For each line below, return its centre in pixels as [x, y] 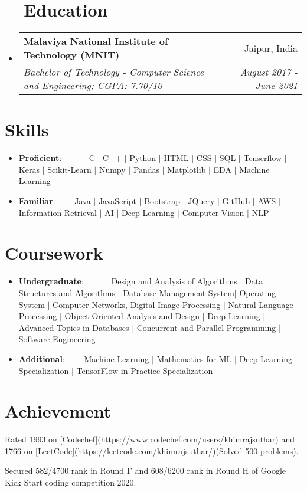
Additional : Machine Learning [84, 358]
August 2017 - [269, 72]
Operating [258, 292]
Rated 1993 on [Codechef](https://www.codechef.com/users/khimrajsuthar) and [150, 439]
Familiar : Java [55, 201]
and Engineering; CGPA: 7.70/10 [93, 86]
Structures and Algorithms [67, 292]
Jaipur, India [271, 48]
